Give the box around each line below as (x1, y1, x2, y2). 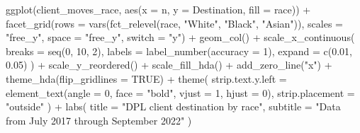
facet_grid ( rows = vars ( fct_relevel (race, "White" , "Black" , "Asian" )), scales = (6, 16, 343, 30)
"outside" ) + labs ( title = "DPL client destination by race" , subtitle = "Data (6, 99, 341, 114)
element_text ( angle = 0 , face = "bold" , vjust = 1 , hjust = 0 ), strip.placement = (6, 85, 355, 100)
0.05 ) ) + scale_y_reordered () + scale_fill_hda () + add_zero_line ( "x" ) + (6, 57, 332, 72)
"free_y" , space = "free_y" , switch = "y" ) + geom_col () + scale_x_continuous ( (6, 30, 355, 45)
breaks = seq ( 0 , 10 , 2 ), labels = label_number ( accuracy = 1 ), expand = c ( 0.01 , (6, 43, 352, 58)
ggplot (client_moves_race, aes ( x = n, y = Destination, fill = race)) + (6, 2, 311, 16)
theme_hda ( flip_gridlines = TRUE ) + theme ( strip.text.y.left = (6, 71, 287, 86)
